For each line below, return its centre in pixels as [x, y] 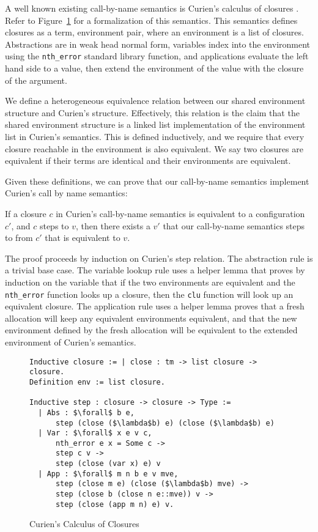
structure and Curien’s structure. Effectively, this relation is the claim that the [152, 112]
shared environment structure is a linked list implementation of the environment [155, 124]
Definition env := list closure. [97, 382]
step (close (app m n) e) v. [115, 504]
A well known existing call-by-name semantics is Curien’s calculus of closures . [152, 8]
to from [19, 238]
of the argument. [36, 80]
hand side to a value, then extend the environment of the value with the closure [154, 68]
